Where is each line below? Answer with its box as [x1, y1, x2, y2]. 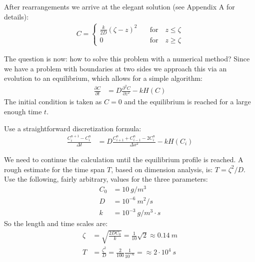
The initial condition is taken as [4, 96, 102, 107]
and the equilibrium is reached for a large [124, 96, 251, 107]
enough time [4, 106, 42, 116]
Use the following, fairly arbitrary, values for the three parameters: [4, 174, 208, 184]
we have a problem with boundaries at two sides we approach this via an [4, 63, 227, 73]
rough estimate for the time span [4, 164, 105, 174]
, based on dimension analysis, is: [111, 164, 213, 174]
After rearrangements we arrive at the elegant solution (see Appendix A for [4, 1, 235, 11]
